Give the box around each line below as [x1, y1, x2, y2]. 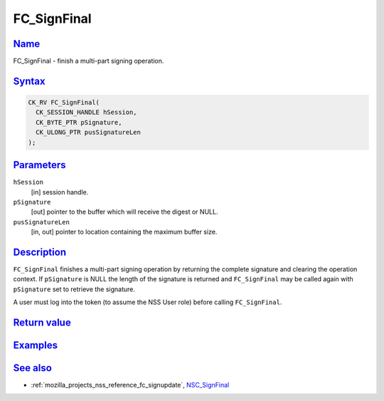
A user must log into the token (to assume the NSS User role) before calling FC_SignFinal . [13, 298, 282, 306]
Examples [13, 339, 58, 351]
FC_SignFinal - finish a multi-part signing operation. [13, 57, 164, 66]
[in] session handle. [31, 187, 89, 196]
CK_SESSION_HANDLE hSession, [36, 108, 138, 117]
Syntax [13, 75, 46, 87]
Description [13, 246, 67, 258]
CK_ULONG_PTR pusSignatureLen [36, 128, 142, 137]
